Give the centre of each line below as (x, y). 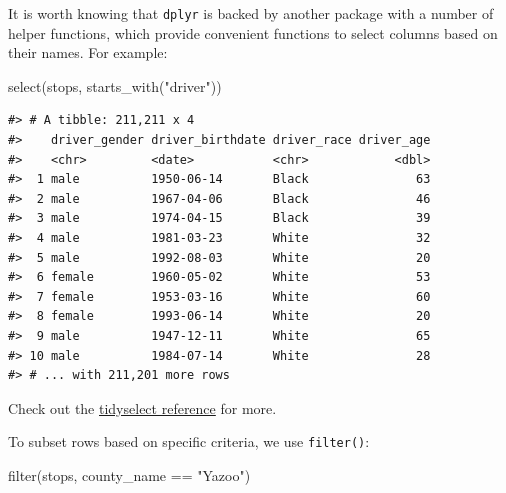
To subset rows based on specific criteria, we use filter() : (189, 441)
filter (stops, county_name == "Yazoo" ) (129, 475)
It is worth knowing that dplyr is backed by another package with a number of (251, 13)
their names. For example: (88, 52)
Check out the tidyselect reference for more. (142, 407)
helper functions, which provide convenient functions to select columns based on (253, 32)
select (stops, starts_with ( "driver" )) (115, 85)
